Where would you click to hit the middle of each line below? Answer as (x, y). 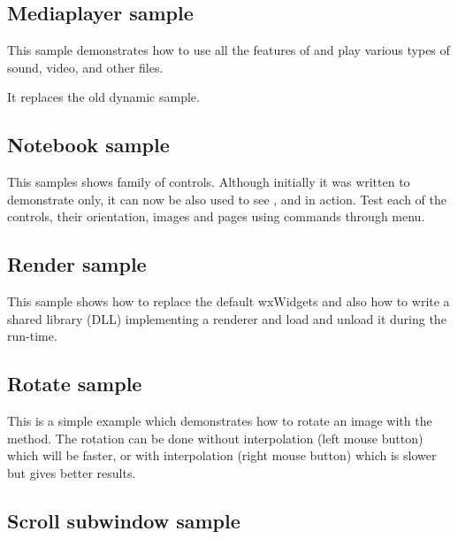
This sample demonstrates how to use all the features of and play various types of (229, 50)
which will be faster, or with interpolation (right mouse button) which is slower (222, 455)
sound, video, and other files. (85, 67)
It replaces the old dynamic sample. (103, 97)
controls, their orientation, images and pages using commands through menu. (216, 216)
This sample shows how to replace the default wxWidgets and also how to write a (229, 301)
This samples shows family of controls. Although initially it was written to (209, 182)
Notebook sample (88, 145)
